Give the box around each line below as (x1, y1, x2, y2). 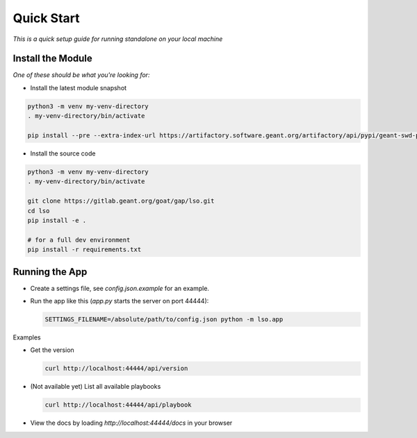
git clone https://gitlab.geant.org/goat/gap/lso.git (27, 197, 215, 205)
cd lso (27, 207, 50, 214)
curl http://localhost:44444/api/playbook (44, 401, 192, 409)
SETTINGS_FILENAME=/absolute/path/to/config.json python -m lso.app (44, 315, 284, 323)
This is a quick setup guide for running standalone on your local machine (13, 35, 223, 43)
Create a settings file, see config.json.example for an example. (30, 284, 210, 292)
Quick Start (13, 10, 80, 26)
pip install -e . (27, 216, 87, 224)
